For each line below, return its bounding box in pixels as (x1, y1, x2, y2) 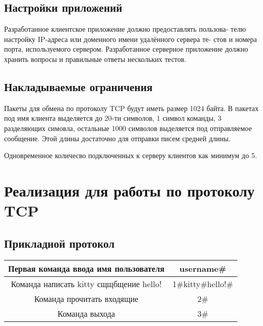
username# (179, 262, 227, 274)
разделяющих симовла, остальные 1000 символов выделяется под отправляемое (4, 122, 252, 133)
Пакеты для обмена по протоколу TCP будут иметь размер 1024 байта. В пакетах (4, 102, 259, 113)
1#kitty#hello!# (172, 277, 233, 290)
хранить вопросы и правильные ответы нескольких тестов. (4, 53, 186, 64)
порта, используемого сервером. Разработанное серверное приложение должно (4, 44, 248, 54)
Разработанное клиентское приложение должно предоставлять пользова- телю (4, 24, 246, 34)
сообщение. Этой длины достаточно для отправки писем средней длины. (4, 133, 231, 143)
